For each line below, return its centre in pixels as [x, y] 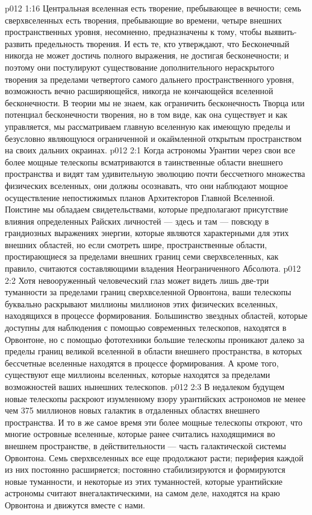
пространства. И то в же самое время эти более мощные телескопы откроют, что [154, 422]
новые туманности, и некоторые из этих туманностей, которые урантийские [144, 481]
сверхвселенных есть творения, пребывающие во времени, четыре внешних [143, 20]
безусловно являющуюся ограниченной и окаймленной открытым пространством [153, 138]
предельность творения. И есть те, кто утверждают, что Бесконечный [162, 43]
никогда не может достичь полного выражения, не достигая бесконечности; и [147, 55]
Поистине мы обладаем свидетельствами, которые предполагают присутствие [147, 209]
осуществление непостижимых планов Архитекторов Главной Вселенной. [140, 197]
